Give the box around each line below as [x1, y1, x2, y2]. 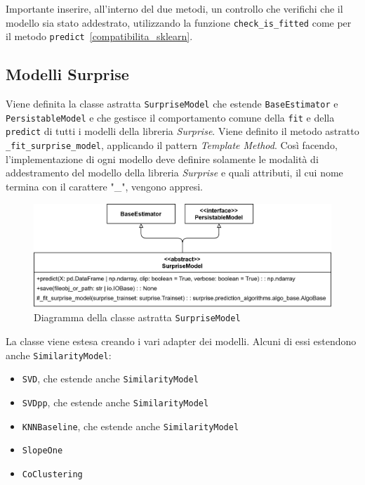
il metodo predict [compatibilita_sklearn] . [6, 29, 193, 44]
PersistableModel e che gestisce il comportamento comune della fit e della [6, 110, 335, 124]
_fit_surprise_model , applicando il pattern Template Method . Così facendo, [6, 138, 338, 153]
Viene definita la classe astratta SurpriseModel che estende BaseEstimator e [6, 96, 338, 111]
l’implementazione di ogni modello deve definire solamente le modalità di [6, 151, 319, 166]
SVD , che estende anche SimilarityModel [22, 371, 199, 386]
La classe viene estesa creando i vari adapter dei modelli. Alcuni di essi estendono [6, 334, 357, 349]
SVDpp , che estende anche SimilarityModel [22, 395, 209, 410]
